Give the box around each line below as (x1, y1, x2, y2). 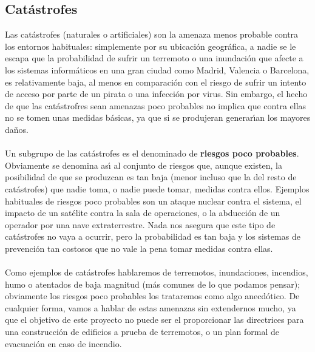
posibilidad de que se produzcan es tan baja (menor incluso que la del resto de (5, 171, 297, 183)
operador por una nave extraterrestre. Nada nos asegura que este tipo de (5, 218, 276, 231)
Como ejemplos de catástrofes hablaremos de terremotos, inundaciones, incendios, (5, 266, 308, 279)
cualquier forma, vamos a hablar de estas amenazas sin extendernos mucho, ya (5, 301, 296, 314)
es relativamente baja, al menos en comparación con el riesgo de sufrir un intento (5, 75, 307, 88)
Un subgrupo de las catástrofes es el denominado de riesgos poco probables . (5, 147, 299, 160)
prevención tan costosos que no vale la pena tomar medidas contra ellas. (5, 242, 273, 254)
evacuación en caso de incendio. (5, 337, 122, 350)
